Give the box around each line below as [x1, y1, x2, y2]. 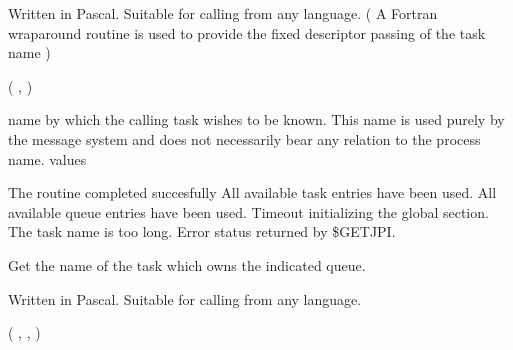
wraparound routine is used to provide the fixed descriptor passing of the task [8, 22, 486, 43]
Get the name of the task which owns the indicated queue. [8, 254, 366, 275]
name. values [8, 148, 87, 169]
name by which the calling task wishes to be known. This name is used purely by [8, 109, 505, 130]
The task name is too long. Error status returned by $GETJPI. [8, 221, 396, 242]
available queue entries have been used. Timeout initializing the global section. [8, 201, 489, 222]
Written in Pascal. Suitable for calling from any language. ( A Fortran [8, 3, 438, 23]
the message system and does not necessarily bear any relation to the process [8, 128, 481, 149]
